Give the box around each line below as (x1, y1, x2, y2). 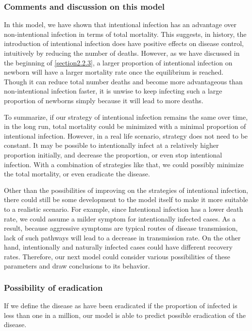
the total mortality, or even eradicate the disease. (4, 169, 150, 179)
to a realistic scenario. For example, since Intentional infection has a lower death (4, 204, 243, 214)
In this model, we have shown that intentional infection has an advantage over (4, 19, 236, 30)
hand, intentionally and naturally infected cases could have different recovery (4, 242, 233, 252)
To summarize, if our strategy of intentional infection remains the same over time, (4, 111, 248, 122)
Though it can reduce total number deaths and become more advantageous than (4, 76, 243, 86)
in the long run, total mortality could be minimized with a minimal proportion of (4, 121, 246, 131)
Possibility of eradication (4, 281, 103, 293)
